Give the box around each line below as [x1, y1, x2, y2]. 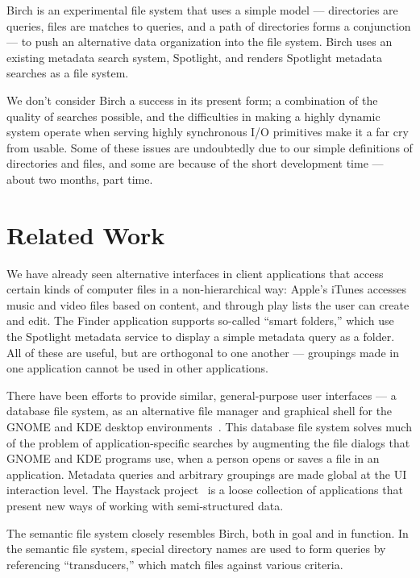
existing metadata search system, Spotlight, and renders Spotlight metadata [6, 48, 383, 65]
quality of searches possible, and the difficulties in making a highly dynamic [6, 107, 380, 124]
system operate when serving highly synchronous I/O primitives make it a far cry [6, 123, 409, 140]
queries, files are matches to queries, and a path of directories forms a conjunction [6, 17, 411, 34]
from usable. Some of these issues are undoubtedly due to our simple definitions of [6, 139, 413, 156]
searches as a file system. [6, 64, 129, 81]
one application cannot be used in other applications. [6, 360, 268, 376]
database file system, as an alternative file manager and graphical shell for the [6, 402, 393, 419]
